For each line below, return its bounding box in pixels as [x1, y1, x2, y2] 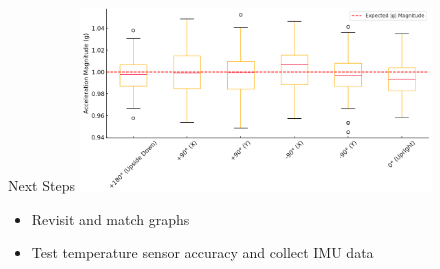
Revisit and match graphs [31, 208, 190, 229]
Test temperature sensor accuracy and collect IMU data [31, 242, 374, 263]
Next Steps [8, 174, 75, 195]
